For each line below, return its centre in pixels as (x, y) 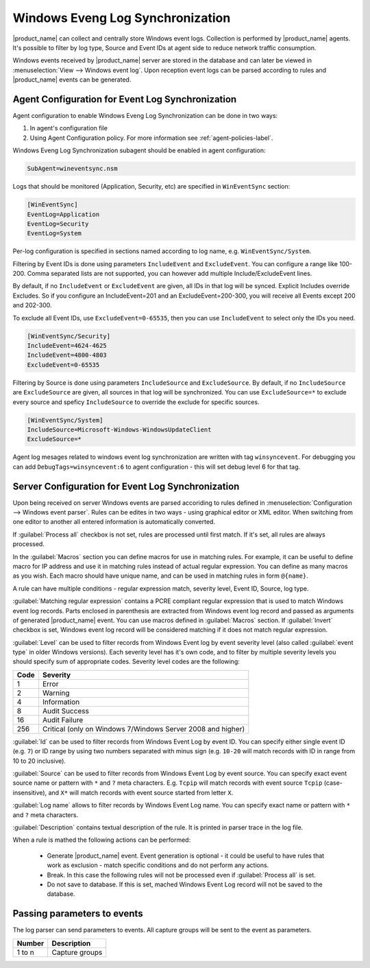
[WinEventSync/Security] (69, 336)
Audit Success (65, 711)
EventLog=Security (58, 224)
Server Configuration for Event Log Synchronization (126, 486)
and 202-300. (32, 305)
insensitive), (30, 792)
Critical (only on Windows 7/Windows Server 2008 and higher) (144, 729)
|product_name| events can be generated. (72, 80)
